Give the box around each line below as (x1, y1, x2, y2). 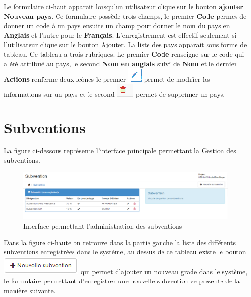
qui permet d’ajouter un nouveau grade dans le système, (80, 266, 248, 276)
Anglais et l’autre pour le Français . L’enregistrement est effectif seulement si (4, 30, 236, 40)
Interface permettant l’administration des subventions (23, 220, 182, 231)
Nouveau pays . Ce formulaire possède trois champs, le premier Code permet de (4, 11, 247, 21)
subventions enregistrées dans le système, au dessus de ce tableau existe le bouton (4, 247, 246, 257)
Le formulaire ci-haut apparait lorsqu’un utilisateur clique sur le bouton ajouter (4, 1, 243, 11)
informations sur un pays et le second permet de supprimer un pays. (4, 89, 225, 99)
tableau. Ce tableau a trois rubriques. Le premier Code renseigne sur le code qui (4, 48, 244, 59)
